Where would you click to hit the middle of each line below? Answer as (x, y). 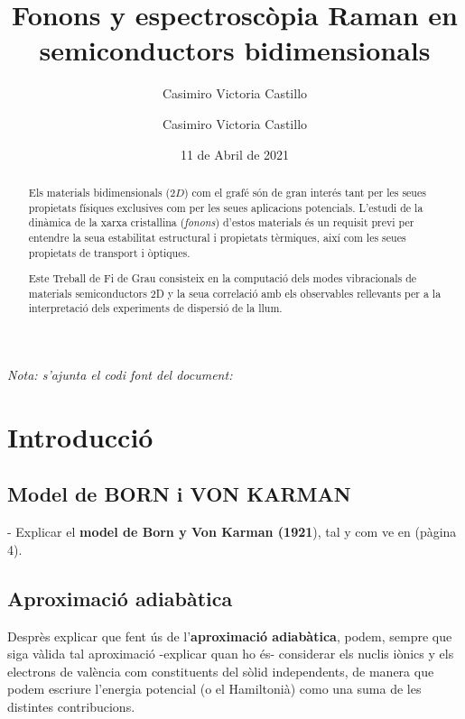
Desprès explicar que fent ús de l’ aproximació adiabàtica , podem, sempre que (230, 636)
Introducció (80, 436)
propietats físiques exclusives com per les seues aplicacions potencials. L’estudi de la (226, 207)
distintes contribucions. (71, 706)
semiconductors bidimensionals (235, 50)
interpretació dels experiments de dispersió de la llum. (155, 308)
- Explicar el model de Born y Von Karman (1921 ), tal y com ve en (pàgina (232, 532)
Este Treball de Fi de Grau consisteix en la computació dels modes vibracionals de (223, 278)
